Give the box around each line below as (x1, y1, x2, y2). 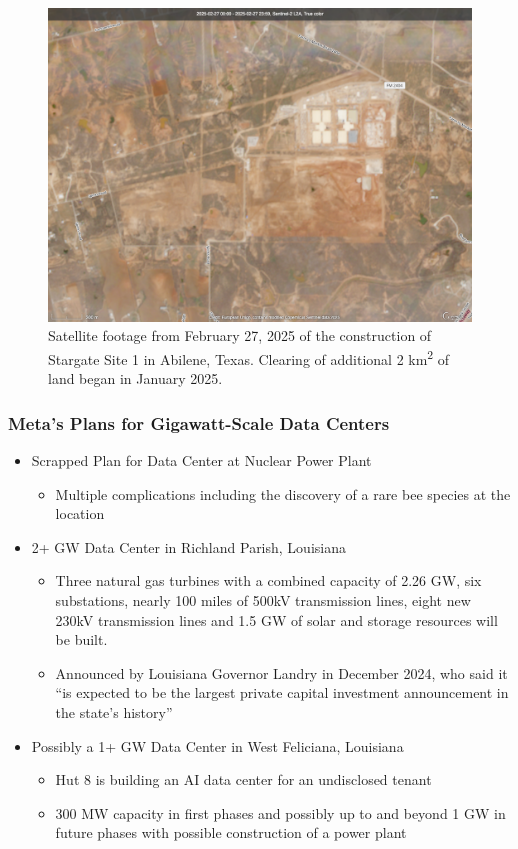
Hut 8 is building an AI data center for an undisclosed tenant (55, 769, 432, 790)
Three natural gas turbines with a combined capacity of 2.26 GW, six (55, 570, 482, 591)
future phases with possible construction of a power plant (55, 822, 407, 843)
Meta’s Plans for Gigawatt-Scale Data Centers (8, 410, 390, 435)
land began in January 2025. (48, 368, 223, 389)
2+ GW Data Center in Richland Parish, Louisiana (31, 536, 346, 557)
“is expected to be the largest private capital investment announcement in (55, 682, 509, 703)
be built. (55, 629, 108, 650)
